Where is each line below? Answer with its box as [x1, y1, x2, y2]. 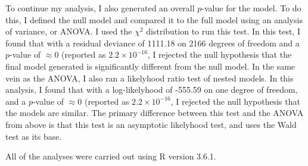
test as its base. [5, 130, 62, 142]
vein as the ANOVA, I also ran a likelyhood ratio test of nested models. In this [5, 71, 294, 84]
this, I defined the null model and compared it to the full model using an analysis [5, 13, 303, 26]
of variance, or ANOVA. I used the [5, 25, 132, 37]
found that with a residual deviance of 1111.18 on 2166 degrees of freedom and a [5, 36, 300, 49]
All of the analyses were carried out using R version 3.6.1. [5, 150, 216, 162]
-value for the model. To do [201, 2, 301, 14]
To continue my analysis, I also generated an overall [5, 2, 195, 14]
